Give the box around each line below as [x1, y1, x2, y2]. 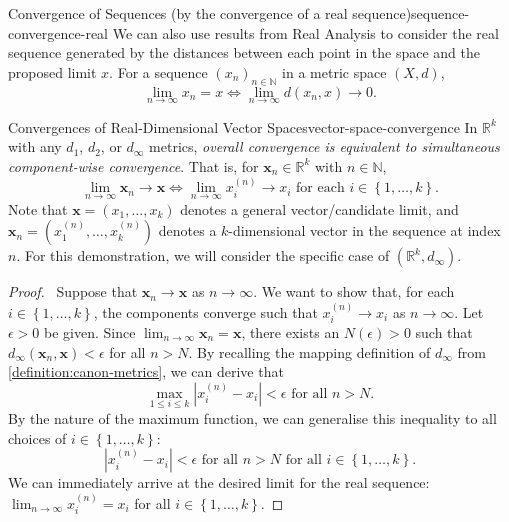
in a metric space [282, 61, 387, 82]
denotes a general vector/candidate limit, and [180, 198, 459, 219]
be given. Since [44, 322, 136, 343]
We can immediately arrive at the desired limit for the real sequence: [8, 472, 430, 493]
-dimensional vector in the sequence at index [228, 220, 501, 241]
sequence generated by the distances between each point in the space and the [8, 42, 481, 63]
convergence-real [8, 22, 109, 43]
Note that [8, 198, 68, 219]
